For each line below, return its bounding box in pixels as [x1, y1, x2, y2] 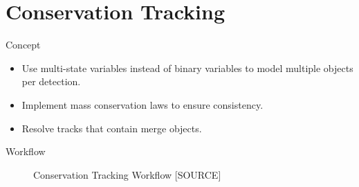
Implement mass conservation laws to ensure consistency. [21, 97, 264, 112]
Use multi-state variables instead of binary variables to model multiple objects [21, 60, 353, 75]
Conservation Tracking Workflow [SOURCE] [33, 167, 221, 181]
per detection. [21, 74, 81, 89]
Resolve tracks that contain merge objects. [21, 121, 202, 135]
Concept [6, 37, 41, 52]
